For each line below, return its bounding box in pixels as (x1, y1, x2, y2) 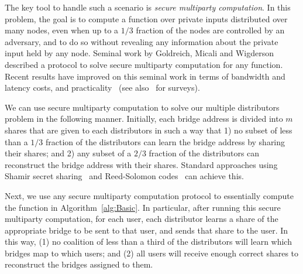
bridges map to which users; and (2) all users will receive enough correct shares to (5, 246, 299, 259)
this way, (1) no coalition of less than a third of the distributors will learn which (5, 235, 292, 248)
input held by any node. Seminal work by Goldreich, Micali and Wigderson (5, 47, 274, 59)
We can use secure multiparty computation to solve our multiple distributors (5, 101, 280, 113)
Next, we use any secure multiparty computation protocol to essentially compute (5, 189, 294, 201)
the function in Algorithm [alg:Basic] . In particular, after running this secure (5, 201, 281, 213)
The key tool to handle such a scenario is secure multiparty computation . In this (5, 1, 291, 13)
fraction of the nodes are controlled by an (136, 24, 285, 36)
